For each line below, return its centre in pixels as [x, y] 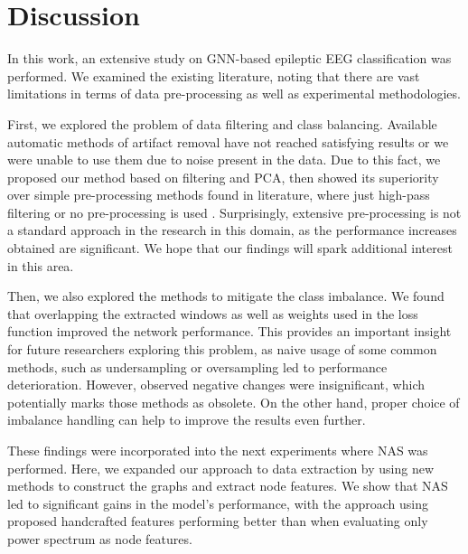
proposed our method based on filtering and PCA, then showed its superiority [223, 177]
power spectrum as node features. [100, 538]
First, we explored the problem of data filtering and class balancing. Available [222, 123]
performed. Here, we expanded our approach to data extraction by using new [221, 468]
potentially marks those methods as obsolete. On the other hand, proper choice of [234, 402]
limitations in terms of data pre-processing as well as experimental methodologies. [234, 94]
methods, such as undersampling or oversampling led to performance [197, 366]
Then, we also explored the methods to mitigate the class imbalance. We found [226, 296]
